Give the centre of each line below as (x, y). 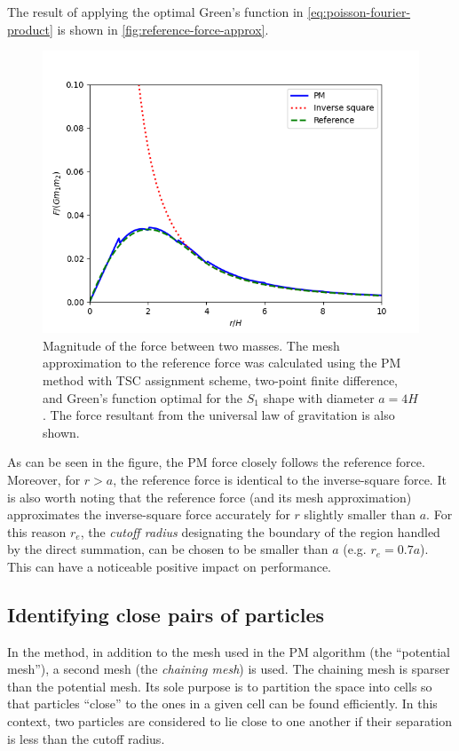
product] (30, 29)
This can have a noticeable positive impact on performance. (169, 566)
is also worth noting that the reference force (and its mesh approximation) (210, 497)
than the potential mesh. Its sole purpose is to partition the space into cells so (220, 686)
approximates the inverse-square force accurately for (149, 514)
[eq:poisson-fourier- (359, 12)
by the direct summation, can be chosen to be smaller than (168, 549)
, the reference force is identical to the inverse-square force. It (280, 479)
